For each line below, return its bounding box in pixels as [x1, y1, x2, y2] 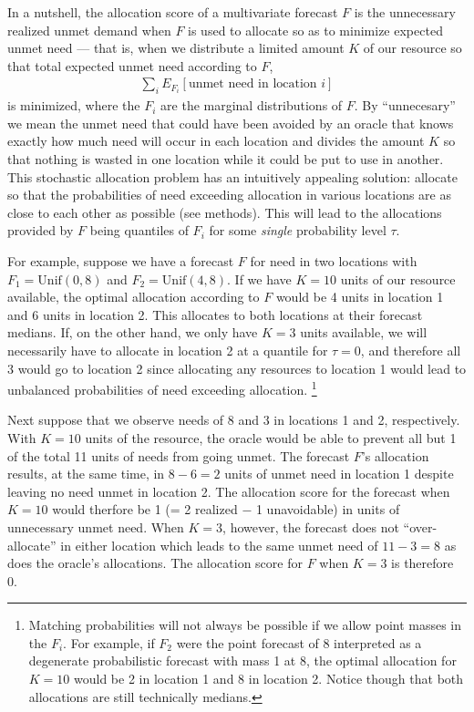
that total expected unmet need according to [7, 56, 257, 75]
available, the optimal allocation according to [7, 287, 260, 306]
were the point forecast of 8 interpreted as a [176, 633, 422, 652]
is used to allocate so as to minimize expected [188, 20, 443, 39]
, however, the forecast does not [222, 517, 399, 536]
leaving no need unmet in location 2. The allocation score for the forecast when [7, 481, 450, 500]
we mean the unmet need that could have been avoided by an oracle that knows [7, 113, 454, 132]
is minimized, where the [7, 96, 140, 115]
